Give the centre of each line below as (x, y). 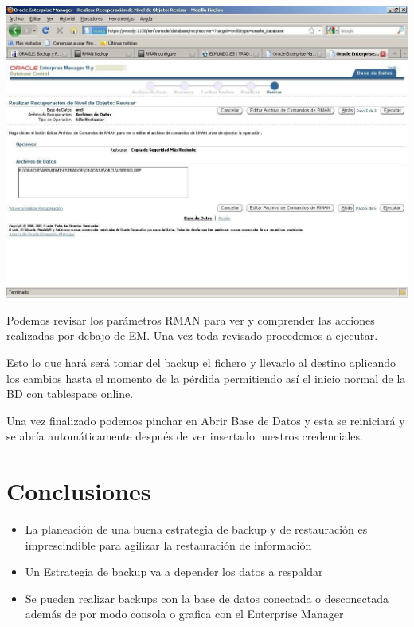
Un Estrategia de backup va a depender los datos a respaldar (174, 572)
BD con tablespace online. (70, 394)
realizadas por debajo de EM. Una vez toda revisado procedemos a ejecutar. (192, 335)
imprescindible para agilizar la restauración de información (168, 544)
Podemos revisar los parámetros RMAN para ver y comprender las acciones (191, 319)
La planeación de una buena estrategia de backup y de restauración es (196, 529)
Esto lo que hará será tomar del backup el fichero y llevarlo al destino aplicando (201, 362)
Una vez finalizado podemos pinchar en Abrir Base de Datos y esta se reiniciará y (206, 420)
